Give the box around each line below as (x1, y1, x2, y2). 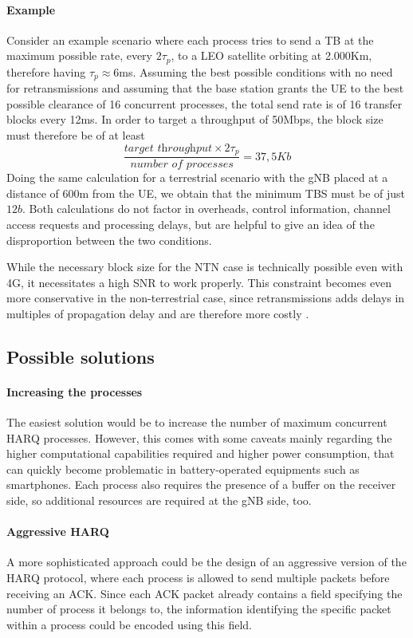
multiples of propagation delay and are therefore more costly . (6, 305, 309, 321)
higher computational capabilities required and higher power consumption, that (6, 445, 395, 462)
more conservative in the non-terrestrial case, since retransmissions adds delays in (6, 289, 405, 306)
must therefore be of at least (6, 127, 145, 144)
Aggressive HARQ (6, 523, 109, 540)
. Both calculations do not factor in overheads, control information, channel (22, 200, 391, 217)
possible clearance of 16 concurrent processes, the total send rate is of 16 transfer (6, 95, 403, 112)
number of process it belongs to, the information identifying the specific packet (6, 601, 391, 617)
